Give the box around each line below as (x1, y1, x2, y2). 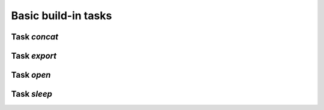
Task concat (11, 32, 59, 42)
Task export (11, 51, 57, 61)
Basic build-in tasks (11, 9, 112, 22)
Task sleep (11, 89, 53, 99)
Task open (11, 70, 51, 80)
